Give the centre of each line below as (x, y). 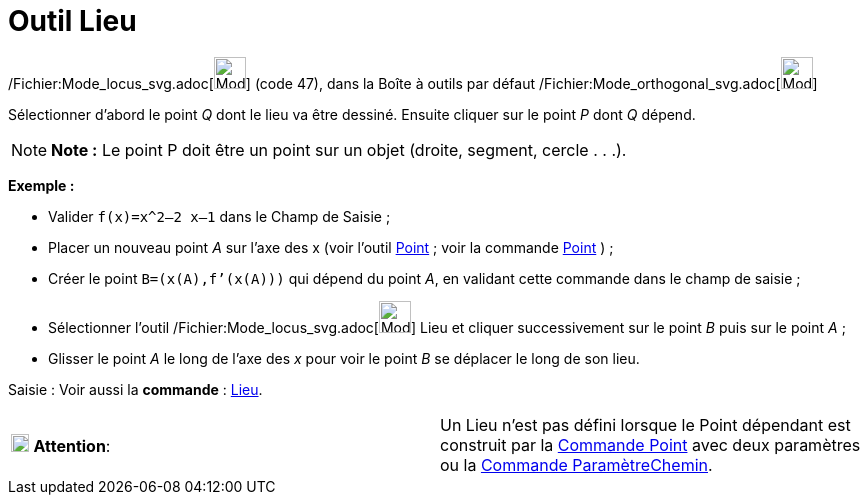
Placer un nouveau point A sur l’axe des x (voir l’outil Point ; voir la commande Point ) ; (331, 247)
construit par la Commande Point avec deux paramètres (650, 444)
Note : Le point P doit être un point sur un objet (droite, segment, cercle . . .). (339, 149)
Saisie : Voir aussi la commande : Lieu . (135, 389)
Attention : (72, 445)
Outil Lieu (72, 21)
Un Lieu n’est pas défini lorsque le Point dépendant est (645, 424)
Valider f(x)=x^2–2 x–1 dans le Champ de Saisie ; (219, 216)
